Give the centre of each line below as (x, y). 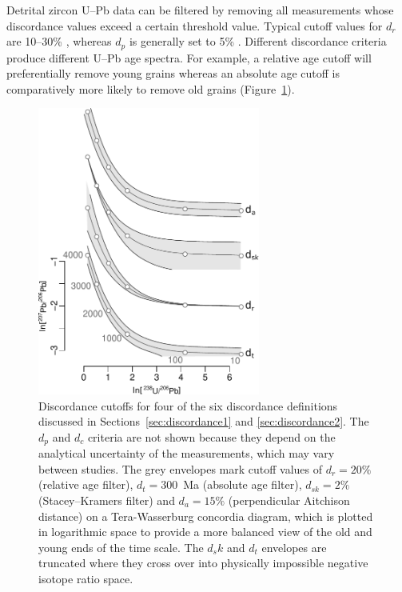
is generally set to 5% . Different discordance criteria (258, 41)
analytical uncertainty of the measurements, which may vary (187, 453)
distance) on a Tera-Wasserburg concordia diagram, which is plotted (206, 516)
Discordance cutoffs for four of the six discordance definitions (188, 405)
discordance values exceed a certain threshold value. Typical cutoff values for (195, 25)
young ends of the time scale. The (121, 547)
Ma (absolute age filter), (243, 484)
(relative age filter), (86, 484)
